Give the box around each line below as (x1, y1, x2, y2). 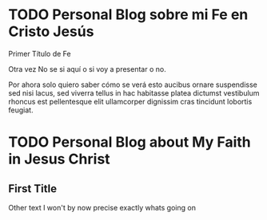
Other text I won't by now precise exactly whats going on (8, 202, 196, 212)
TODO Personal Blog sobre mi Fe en (8, 6, 249, 24)
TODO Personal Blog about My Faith (8, 133, 251, 151)
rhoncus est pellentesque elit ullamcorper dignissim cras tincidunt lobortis (8, 96, 253, 106)
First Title (8, 182, 58, 195)
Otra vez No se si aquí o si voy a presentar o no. (8, 64, 166, 73)
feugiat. (8, 105, 34, 115)
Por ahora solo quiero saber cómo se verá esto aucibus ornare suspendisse (8, 80, 258, 89)
